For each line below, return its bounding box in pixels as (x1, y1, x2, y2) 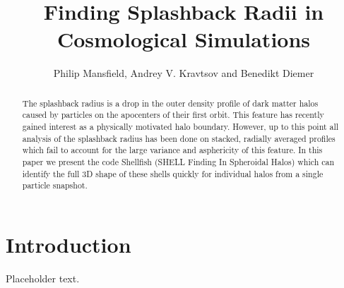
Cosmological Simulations (57, 25, 311, 54)
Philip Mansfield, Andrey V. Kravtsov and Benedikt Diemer (53, 66, 314, 80)
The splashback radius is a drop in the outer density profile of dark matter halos (22, 97, 319, 109)
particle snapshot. (22, 179, 88, 191)
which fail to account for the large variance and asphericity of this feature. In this (22, 144, 323, 156)
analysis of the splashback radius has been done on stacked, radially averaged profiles (22, 132, 336, 144)
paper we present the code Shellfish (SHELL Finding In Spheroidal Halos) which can (22, 155, 335, 167)
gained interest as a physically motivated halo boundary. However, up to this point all (22, 121, 339, 133)
